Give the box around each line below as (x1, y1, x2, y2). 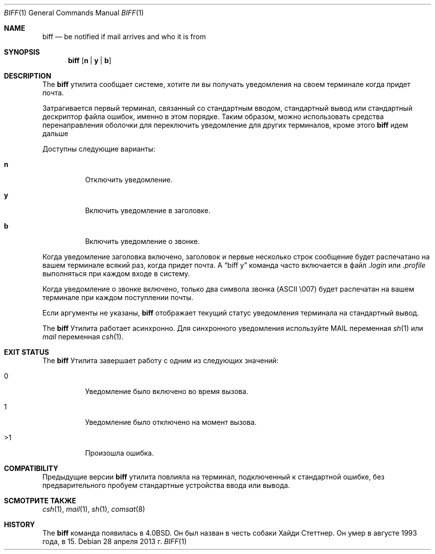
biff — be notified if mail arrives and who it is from (42, 32, 206, 41)
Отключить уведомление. (85, 175, 173, 184)
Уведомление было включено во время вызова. (85, 387, 248, 396)
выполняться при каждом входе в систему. (42, 269, 190, 278)
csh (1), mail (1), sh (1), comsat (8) (42, 505, 145, 513)
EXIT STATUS (4, 348, 49, 356)
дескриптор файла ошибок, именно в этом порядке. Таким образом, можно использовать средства (42, 112, 384, 121)
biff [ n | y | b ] (68, 56, 112, 65)
